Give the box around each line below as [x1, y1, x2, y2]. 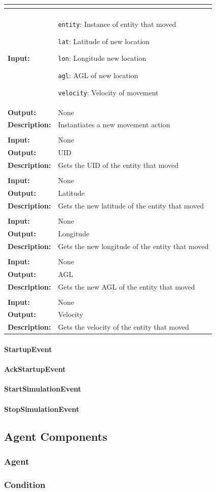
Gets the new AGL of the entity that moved [58, 281, 195, 292]
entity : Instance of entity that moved [58, 19, 176, 29]
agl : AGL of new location [58, 69, 138, 80]
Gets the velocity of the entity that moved [58, 322, 189, 332]
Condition [4, 478, 46, 490]
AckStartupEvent [4, 364, 66, 374]
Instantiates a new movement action [58, 119, 170, 130]
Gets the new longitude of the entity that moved [58, 240, 209, 251]
